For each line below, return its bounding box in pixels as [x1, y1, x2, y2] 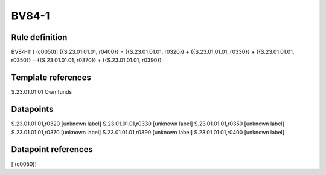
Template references [11, 73, 92, 83]
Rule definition [11, 32, 68, 42]
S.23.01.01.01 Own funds [11, 88, 72, 96]
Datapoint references [11, 144, 94, 154]
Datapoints [11, 104, 54, 114]
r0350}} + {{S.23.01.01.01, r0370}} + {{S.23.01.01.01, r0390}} [11, 56, 162, 64]
